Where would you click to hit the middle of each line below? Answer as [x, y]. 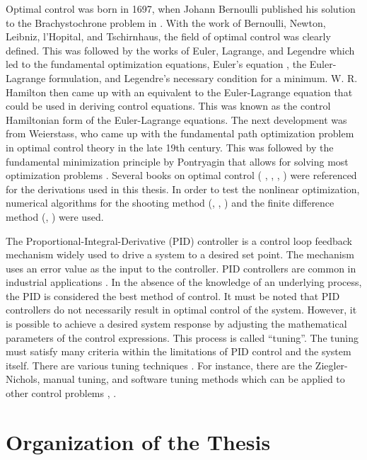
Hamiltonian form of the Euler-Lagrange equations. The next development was [176, 119]
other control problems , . [61, 393]
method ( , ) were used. [55, 216]
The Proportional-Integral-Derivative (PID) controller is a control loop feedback [179, 240]
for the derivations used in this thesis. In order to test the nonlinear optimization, [183, 189]
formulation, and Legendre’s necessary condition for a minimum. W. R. [203, 77]
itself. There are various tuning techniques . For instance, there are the [159, 365]
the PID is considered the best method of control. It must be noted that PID [173, 295]
